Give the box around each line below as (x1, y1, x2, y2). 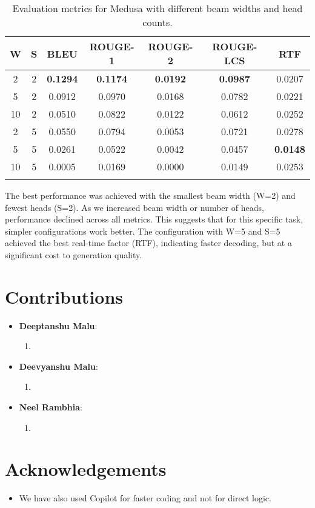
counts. (142, 15, 173, 29)
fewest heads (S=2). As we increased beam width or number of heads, (5, 201, 264, 213)
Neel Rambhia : (19, 401, 82, 413)
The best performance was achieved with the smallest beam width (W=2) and (5, 189, 296, 201)
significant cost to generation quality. (5, 248, 142, 261)
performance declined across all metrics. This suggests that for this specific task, (5, 213, 303, 226)
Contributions (5, 284, 124, 309)
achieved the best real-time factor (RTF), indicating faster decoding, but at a (5, 236, 292, 249)
